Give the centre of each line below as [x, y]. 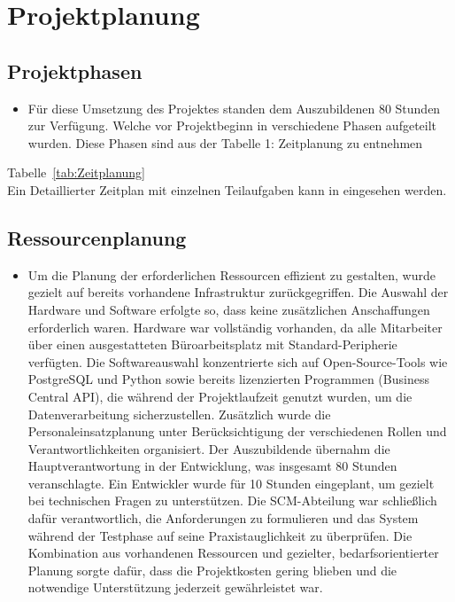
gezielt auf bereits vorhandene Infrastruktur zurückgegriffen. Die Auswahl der [238, 292]
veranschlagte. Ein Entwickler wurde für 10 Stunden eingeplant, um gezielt [231, 483]
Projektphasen [75, 70]
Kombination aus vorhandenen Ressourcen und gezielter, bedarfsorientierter [233, 553]
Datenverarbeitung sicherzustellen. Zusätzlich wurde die [179, 414]
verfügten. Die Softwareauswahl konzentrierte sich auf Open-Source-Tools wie [238, 361]
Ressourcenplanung [97, 237]
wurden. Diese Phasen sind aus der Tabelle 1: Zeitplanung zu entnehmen [225, 142]
